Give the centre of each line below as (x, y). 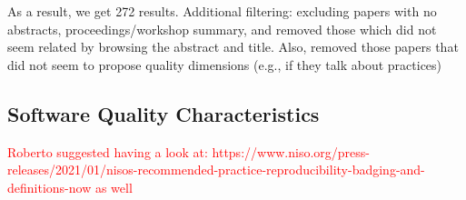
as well (114, 187)
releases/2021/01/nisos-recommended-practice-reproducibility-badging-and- (216, 170)
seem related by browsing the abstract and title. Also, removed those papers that (233, 47)
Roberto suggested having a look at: (108, 151)
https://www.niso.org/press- (291, 151)
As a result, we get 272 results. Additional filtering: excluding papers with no (222, 11)
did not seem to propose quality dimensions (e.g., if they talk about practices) (225, 64)
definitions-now (50, 187)
